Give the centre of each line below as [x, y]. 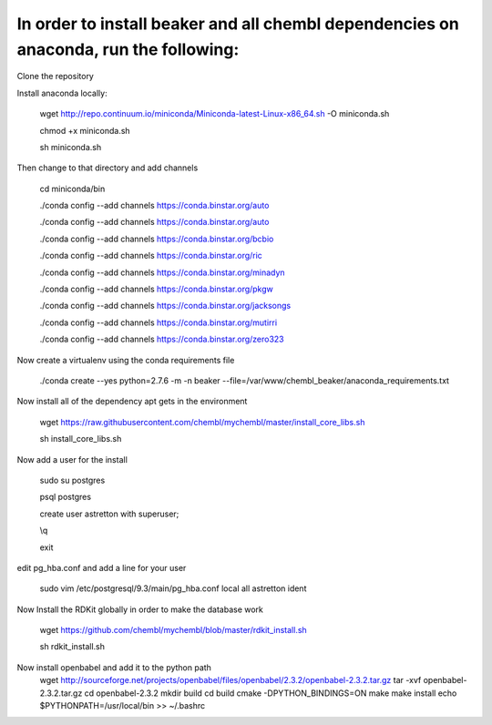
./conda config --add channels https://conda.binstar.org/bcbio [157, 239]
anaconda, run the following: [128, 49]
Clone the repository [56, 77]
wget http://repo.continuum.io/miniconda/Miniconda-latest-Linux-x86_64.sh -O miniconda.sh [215, 114]
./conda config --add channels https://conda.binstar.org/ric [151, 256]
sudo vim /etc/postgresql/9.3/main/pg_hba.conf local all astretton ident [173, 588]
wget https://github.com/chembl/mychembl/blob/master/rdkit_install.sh [173, 630]
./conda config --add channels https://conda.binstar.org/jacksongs [165, 306]
